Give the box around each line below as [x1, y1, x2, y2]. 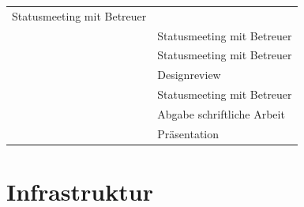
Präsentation [157, 125, 220, 141]
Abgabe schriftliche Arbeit [157, 105, 285, 122]
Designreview [157, 66, 221, 83]
